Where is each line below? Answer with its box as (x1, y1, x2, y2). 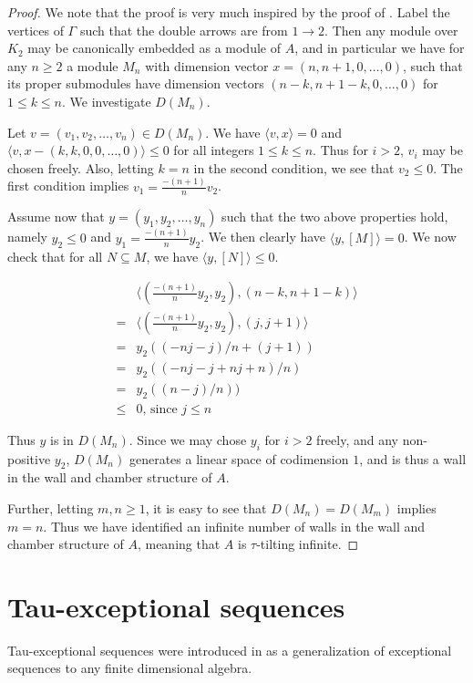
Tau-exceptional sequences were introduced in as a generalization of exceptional (7, 640, 452, 659)
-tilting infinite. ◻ (256, 534, 359, 554)
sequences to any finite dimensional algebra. (7, 658, 252, 678)
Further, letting (7, 498, 94, 517)
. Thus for (313, 140, 368, 160)
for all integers (173, 140, 254, 160)
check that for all (7, 246, 103, 265)
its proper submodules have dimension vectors (7, 74, 264, 93)
